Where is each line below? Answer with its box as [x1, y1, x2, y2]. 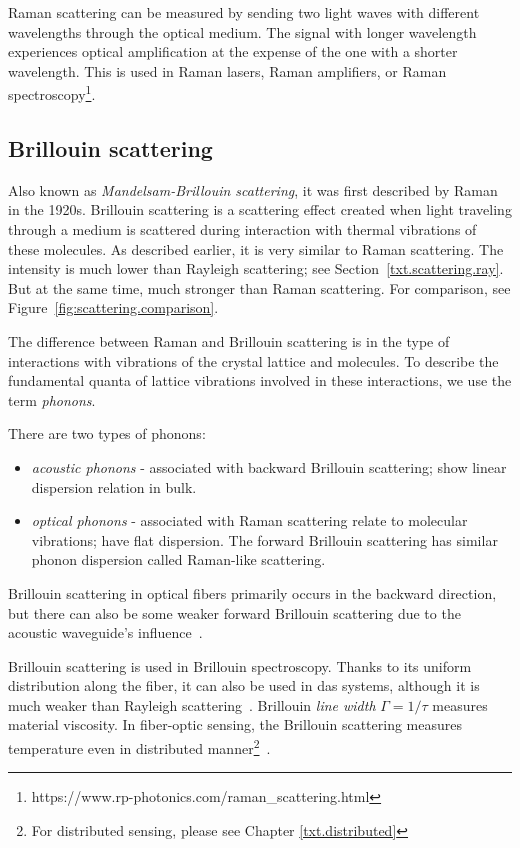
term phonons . [8, 389, 96, 410]
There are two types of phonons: [8, 423, 206, 444]
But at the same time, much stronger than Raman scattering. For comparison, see [8, 277, 511, 298]
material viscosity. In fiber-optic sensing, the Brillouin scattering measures [8, 714, 462, 735]
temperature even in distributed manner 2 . [8, 735, 271, 758]
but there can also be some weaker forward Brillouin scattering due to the [8, 602, 461, 623]
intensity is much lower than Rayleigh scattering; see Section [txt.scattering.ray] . [8, 258, 504, 279]
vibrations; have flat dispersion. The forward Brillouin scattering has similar [31, 529, 498, 550]
